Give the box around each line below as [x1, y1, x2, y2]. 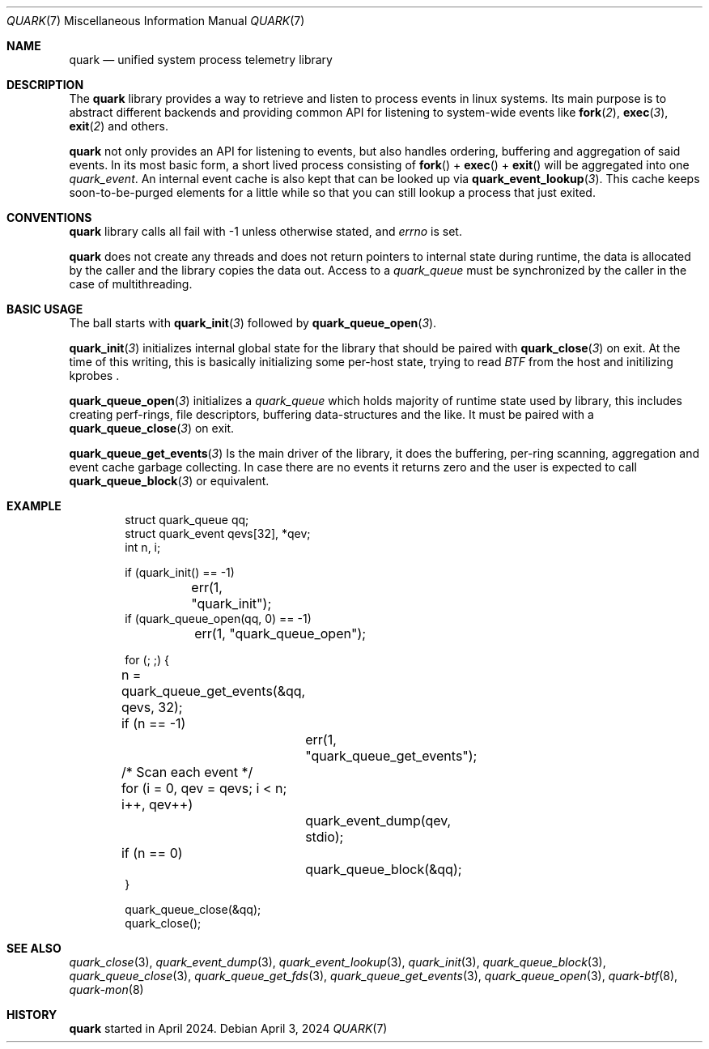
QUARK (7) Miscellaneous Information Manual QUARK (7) [6, 14, 305, 28]
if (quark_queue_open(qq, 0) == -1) [125, 612, 312, 625]
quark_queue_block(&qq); [305, 861, 462, 877]
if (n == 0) [121, 845, 183, 861]
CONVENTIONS [6, 211, 92, 224]
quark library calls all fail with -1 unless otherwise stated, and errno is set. [69, 224, 462, 238]
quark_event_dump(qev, [305, 812, 452, 829]
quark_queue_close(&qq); [125, 902, 261, 916]
